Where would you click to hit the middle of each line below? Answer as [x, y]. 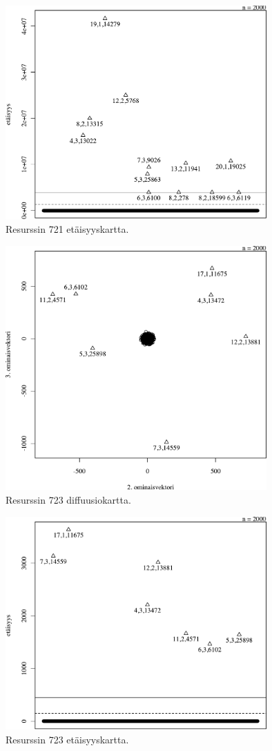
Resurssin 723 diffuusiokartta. [68, 500]
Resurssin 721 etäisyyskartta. [67, 229]
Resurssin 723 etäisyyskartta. [67, 739]
